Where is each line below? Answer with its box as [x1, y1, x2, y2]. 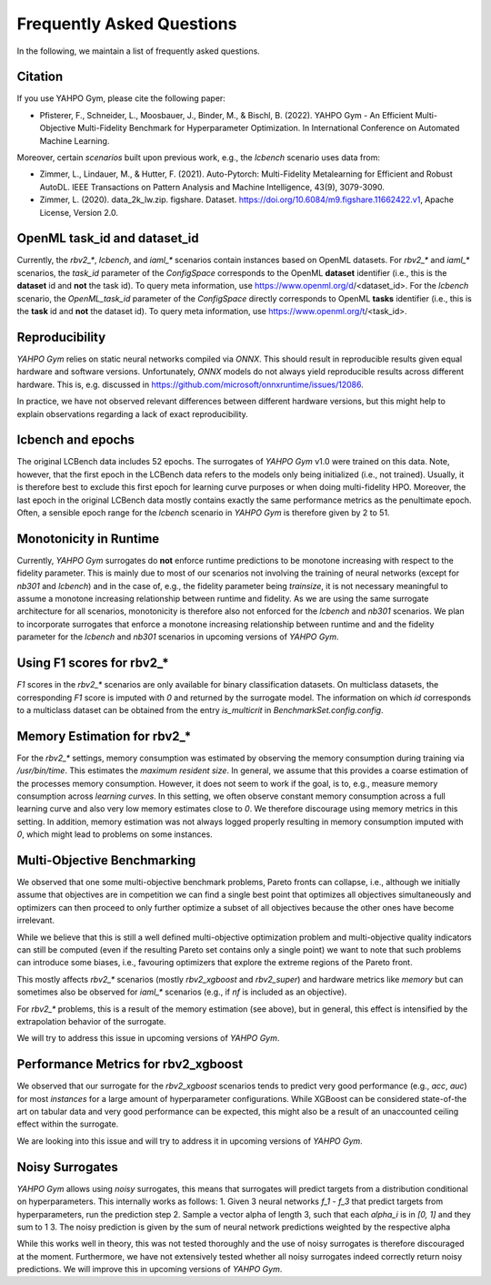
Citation [16, 69, 64, 85]
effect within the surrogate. [16, 1118, 119, 1129]
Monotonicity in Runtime [16, 531, 160, 546]
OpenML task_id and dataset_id [16, 230, 199, 246]
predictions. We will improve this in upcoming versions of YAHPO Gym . [16, 1264, 283, 1275]
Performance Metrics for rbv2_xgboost [16, 1056, 244, 1072]
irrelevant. [16, 915, 55, 926]
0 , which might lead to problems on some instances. [16, 829, 213, 840]
